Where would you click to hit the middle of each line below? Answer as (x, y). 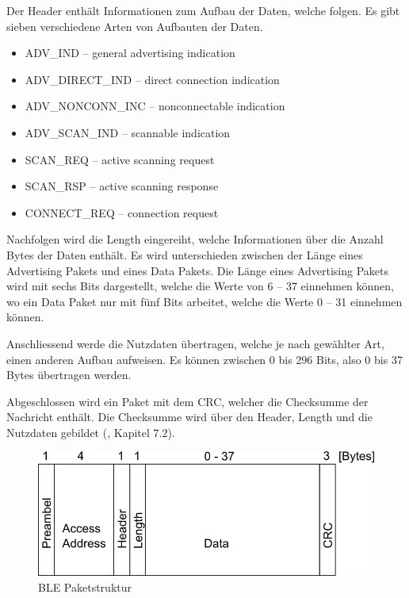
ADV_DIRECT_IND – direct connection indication (152, 79)
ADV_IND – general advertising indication (130, 53)
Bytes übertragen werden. (69, 375)
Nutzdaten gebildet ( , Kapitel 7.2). (91, 432)
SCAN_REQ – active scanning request (120, 159)
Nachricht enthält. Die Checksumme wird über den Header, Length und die (189, 417)
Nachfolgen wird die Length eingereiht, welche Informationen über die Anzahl (195, 239)
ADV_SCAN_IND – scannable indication (128, 132)
